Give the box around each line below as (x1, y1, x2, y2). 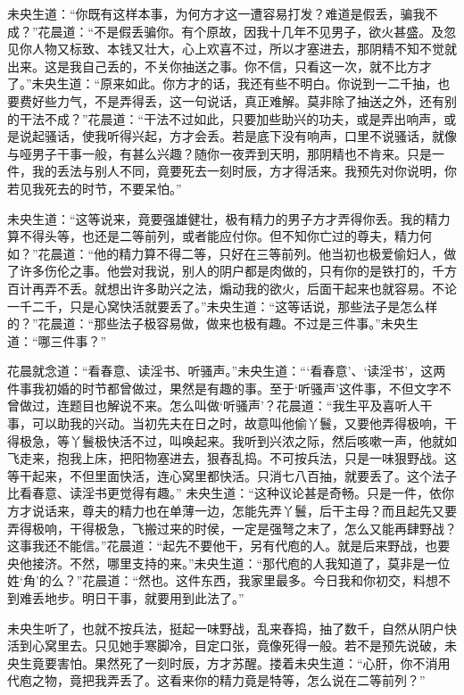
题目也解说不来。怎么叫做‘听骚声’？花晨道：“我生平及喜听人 (69, 396, 420, 415)
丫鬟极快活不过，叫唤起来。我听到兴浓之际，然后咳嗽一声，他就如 (69, 431, 457, 450)
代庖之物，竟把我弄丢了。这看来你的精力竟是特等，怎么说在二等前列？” (7, 671, 426, 690)
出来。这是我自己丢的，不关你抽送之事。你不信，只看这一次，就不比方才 (7, 56, 432, 75)
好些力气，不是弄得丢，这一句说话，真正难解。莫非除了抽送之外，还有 (31, 91, 444, 110)
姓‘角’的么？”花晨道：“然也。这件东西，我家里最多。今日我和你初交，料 (7, 571, 426, 590)
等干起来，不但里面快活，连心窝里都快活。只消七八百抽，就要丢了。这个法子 (7, 466, 457, 484)
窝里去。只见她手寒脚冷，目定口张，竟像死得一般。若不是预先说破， (44, 636, 444, 655)
